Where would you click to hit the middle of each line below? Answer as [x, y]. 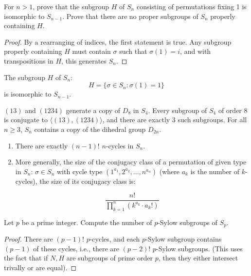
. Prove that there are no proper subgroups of [130, 16]
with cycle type [80, 171]
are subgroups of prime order [110, 258]
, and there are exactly [136, 120]
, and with [196, 51]
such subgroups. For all [212, 120]
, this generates [84, 60]
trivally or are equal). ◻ [40, 267]
